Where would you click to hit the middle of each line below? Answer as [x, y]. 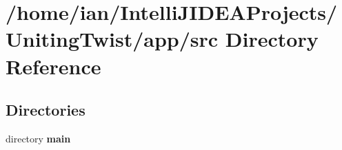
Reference [53, 66]
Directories [46, 110]
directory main [38, 138]
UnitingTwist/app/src [112, 39]
